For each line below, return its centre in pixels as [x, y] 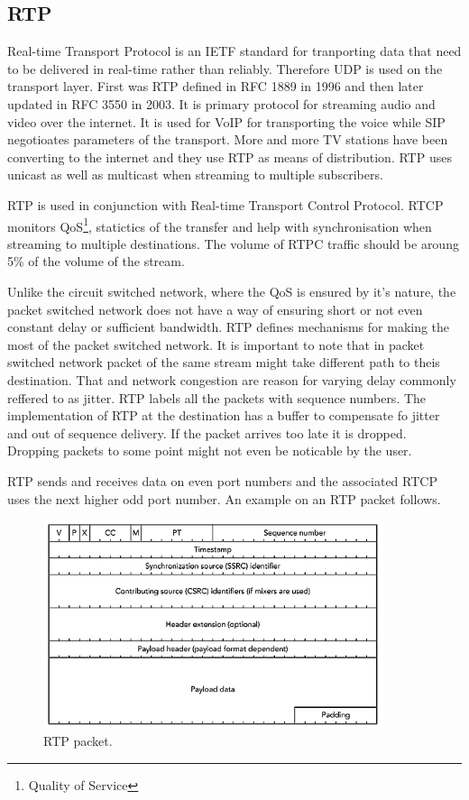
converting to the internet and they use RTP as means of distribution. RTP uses [230, 156]
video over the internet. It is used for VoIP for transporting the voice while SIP [226, 121]
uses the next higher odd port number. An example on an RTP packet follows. [224, 498]
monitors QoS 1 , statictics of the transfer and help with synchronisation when [220, 225]
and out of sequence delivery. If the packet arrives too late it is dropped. [207, 432]
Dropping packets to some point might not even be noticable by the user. [210, 451]
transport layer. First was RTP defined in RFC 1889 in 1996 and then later [216, 86]
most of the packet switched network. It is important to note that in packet [216, 344]
